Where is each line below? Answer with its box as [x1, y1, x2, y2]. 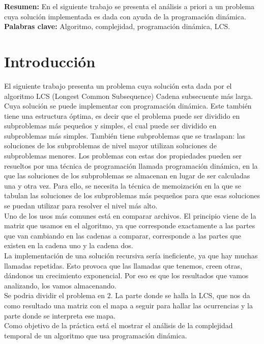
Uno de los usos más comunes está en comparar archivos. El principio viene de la [4, 210, 256, 221]
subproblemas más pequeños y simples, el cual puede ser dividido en [4, 120, 217, 131]
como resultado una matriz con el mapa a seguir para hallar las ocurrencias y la [4, 300, 253, 310]
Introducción [4, 50, 96, 71]
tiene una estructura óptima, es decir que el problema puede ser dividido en [4, 110, 240, 121]
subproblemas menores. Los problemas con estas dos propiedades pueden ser [4, 150, 242, 161]
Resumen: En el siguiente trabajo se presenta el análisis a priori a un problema [4, 1, 255, 11]
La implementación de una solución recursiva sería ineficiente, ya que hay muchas [4, 250, 258, 260]
